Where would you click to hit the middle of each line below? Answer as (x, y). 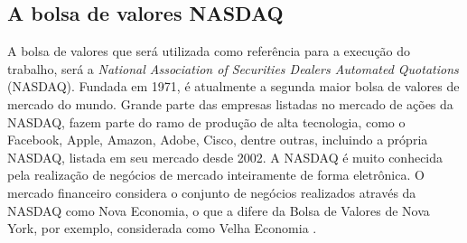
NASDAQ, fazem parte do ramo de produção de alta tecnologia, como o (206, 121)
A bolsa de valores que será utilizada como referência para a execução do (209, 51)
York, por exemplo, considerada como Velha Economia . (162, 228)
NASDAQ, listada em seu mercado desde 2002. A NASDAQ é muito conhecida (225, 157)
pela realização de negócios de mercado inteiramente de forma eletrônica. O (216, 175)
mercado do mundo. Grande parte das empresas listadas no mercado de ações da (230, 103)
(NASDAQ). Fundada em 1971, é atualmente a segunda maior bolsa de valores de (233, 86)
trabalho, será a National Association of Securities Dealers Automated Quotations (233, 68)
